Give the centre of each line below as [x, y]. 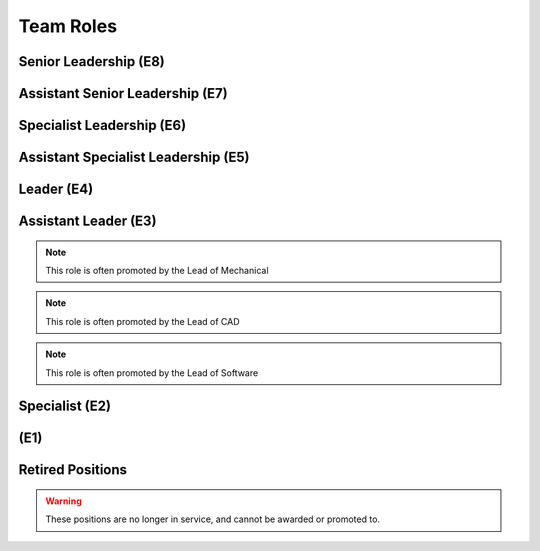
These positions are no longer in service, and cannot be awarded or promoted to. [212, 519]
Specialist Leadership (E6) [102, 125]
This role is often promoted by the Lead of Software [152, 372]
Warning [63, 501]
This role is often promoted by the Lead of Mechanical [157, 271]
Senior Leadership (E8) [91, 61]
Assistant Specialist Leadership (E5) [134, 157]
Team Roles [68, 26]
